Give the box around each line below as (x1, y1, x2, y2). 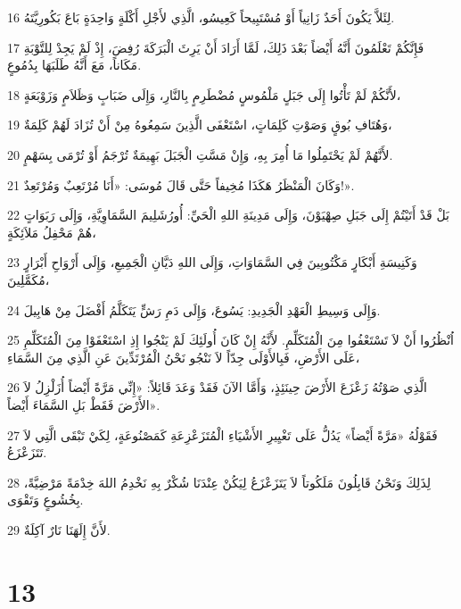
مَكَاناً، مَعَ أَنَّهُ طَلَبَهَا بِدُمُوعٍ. (7, 55, 142, 74)
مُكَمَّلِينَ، (7, 270, 50, 288)
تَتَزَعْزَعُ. (7, 443, 47, 462)
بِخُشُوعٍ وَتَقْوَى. (7, 490, 84, 509)
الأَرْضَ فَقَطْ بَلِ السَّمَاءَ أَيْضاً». (7, 395, 161, 413)
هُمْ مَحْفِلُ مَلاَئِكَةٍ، (7, 222, 96, 241)
